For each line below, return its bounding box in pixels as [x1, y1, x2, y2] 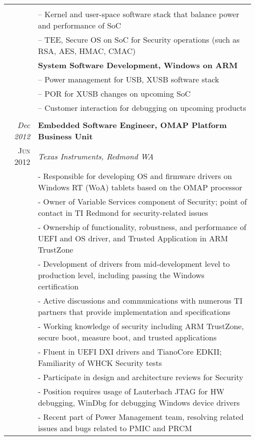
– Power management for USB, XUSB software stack [38, 74, 219, 85]
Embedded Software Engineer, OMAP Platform [38, 119, 227, 130]
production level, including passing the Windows [38, 269, 204, 281]
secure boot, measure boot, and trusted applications [38, 332, 217, 343]
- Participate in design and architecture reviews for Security [38, 371, 243, 383]
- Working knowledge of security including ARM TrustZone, [38, 320, 244, 332]
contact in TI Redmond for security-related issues [38, 207, 208, 218]
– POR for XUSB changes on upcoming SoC [38, 88, 191, 99]
